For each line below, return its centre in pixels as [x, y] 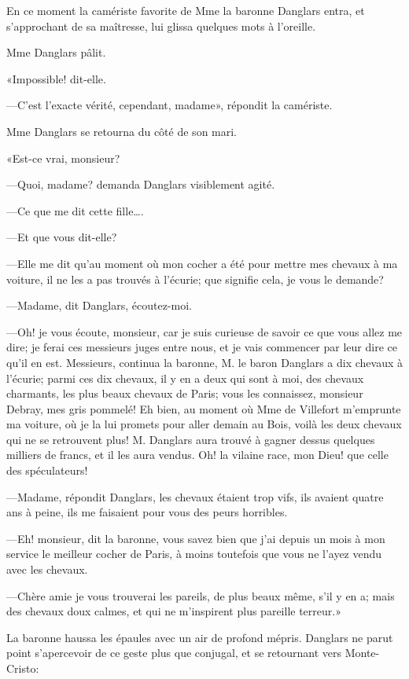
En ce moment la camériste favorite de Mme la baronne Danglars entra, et [186, 10]
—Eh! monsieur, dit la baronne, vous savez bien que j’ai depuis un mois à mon [196, 538]
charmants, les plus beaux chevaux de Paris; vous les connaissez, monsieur [185, 393]
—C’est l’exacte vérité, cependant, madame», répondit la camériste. [169, 105]
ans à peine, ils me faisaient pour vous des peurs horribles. [147, 512]
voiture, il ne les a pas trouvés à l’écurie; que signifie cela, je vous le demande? [195, 279]
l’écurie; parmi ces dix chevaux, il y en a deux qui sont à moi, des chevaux [185, 378]
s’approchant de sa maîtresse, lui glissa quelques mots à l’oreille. [161, 26]
